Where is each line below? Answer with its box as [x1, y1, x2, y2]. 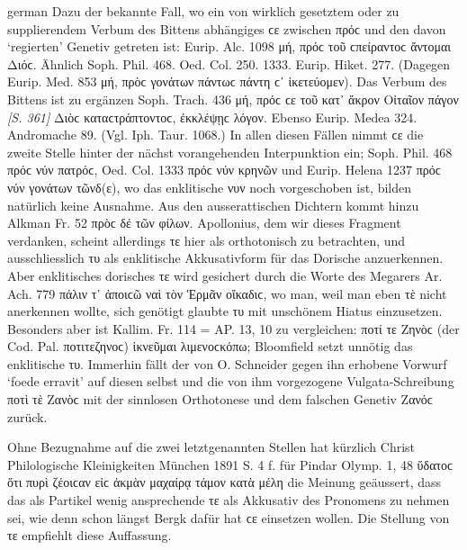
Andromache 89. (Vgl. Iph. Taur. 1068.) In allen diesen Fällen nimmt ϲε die [7, 125, 424, 144]
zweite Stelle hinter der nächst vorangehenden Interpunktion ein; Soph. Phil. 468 [7, 142, 453, 161]
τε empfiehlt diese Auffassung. [7, 526, 172, 545]
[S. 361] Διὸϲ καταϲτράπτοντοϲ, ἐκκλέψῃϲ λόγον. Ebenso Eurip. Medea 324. [7, 107, 418, 126]
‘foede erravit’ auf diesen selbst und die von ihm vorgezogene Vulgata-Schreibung [7, 372, 454, 391]
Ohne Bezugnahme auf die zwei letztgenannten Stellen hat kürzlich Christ [7, 437, 416, 456]
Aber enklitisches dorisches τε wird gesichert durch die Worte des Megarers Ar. [7, 266, 443, 284]
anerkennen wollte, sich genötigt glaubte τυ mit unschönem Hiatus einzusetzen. [7, 302, 443, 320]
